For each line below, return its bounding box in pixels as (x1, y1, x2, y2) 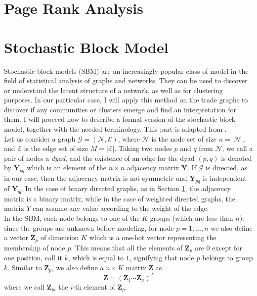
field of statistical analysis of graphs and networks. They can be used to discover (4, 75, 248, 86)
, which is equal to (68, 252, 124, 263)
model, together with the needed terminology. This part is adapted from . (4, 124, 227, 134)
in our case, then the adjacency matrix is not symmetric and (4, 173, 187, 183)
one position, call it (4, 252, 62, 263)
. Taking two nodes (114, 143, 172, 153)
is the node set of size (151, 133, 217, 144)
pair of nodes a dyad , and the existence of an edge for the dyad (4, 152, 195, 163)
